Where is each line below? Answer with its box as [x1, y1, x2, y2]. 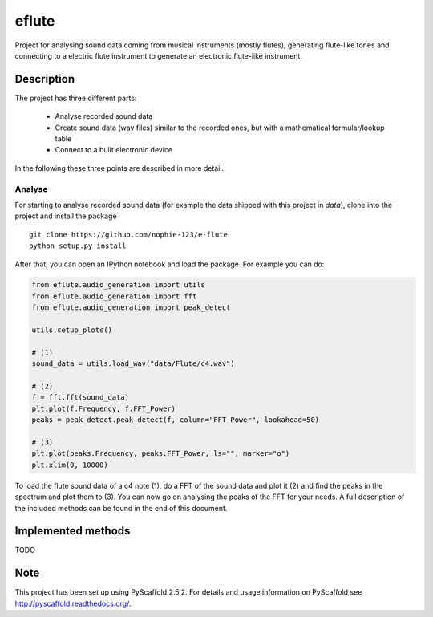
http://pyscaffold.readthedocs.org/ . [14, 599, 132, 608]
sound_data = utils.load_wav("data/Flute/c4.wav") [31, 359, 236, 368]
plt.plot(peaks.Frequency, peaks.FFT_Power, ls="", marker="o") [31, 449, 290, 458]
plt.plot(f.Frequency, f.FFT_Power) [31, 404, 176, 413]
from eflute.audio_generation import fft [31, 291, 197, 301]
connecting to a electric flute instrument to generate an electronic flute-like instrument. [14, 51, 302, 60]
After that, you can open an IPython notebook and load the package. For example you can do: [14, 259, 325, 269]
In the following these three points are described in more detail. [14, 163, 225, 173]
